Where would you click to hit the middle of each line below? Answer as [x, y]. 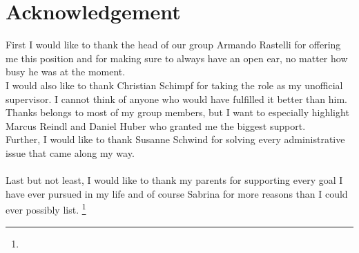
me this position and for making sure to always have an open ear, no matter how [177, 58]
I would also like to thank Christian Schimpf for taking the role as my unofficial [174, 85]
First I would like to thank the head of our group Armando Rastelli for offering [173, 45]
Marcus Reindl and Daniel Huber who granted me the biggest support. [156, 125]
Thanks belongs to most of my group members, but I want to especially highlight [177, 112]
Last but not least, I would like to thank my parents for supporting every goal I [174, 180]
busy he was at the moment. [66, 72]
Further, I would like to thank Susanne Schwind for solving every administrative [175, 139]
